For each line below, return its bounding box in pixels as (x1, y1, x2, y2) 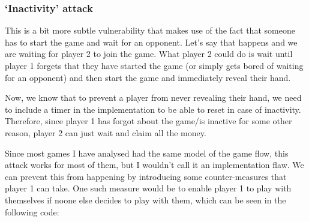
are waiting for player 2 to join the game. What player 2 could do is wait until (5, 47, 293, 60)
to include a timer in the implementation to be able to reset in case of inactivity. (5, 103, 301, 115)
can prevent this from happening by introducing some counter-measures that (5, 170, 287, 182)
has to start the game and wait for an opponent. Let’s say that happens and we (5, 35, 298, 48)
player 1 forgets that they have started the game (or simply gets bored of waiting (5, 59, 304, 71)
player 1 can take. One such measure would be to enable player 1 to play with (5, 182, 292, 194)
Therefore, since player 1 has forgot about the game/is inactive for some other (5, 115, 292, 127)
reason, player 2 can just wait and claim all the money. (5, 126, 206, 139)
